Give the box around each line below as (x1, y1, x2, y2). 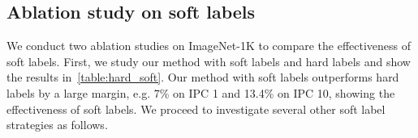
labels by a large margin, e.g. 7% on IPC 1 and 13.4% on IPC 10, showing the (6, 84, 395, 101)
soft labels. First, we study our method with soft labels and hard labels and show (6, 52, 411, 69)
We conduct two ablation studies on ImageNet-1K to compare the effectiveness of (6, 37, 412, 54)
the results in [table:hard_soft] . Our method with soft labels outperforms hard (6, 69, 399, 86)
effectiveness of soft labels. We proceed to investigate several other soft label (6, 100, 386, 117)
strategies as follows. (6, 116, 108, 133)
